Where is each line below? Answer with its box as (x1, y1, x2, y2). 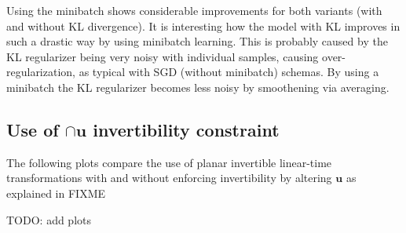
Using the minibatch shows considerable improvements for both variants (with (6, 2, 382, 18)
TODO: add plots (6, 211, 92, 228)
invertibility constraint (93, 117, 280, 141)
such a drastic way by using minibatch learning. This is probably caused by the (6, 33, 388, 49)
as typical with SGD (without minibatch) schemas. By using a (79, 64, 379, 80)
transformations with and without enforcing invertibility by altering (6, 169, 332, 186)
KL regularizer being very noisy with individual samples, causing (6, 48, 319, 64)
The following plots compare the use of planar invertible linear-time (6, 154, 332, 170)
